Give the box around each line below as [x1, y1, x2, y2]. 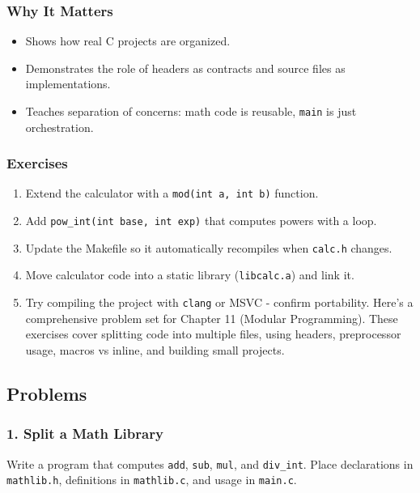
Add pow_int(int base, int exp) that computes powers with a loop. [25, 212, 377, 229]
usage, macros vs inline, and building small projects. [25, 341, 285, 358]
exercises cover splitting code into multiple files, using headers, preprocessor [25, 325, 401, 342]
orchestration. [25, 118, 94, 135]
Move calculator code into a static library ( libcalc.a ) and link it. [25, 266, 354, 283]
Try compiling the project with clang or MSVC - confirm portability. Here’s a [25, 294, 414, 311]
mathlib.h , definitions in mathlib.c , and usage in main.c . [6, 471, 297, 488]
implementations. [25, 75, 111, 92]
